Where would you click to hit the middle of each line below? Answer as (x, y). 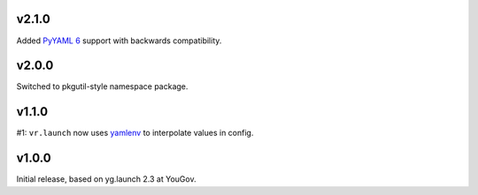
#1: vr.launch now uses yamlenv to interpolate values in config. (135, 133)
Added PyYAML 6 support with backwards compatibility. (119, 41)
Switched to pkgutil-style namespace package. (102, 86)
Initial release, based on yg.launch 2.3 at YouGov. (106, 179)
